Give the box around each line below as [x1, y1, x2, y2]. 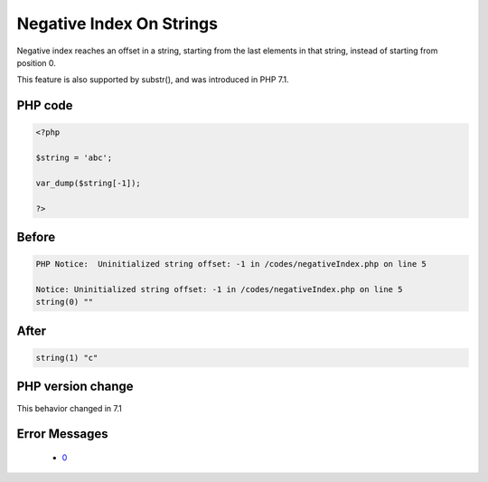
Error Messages [16, 426, 108, 442]
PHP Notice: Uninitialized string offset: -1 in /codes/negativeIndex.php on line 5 [35, 259, 427, 269]
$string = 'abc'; [35, 153, 113, 163]
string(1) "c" [35, 353, 99, 364]
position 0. [16, 57, 56, 68]
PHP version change [16, 379, 135, 394]
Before [16, 230, 56, 245]
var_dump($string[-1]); [35, 177, 142, 188]
